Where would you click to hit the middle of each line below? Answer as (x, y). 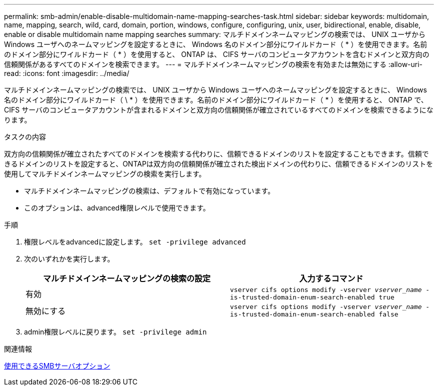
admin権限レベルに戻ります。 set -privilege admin (115, 332)
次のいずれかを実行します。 (69, 259)
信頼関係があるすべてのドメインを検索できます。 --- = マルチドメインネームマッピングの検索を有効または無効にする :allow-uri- (213, 64)
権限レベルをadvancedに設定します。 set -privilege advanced (135, 242)
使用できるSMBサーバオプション (57, 366)
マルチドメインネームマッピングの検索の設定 (127, 278)
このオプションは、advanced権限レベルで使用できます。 (117, 208)
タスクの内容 (25, 137)
